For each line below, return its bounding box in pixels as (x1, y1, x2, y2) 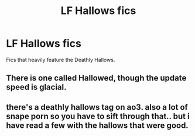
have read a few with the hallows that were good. (6, 120, 189, 130)
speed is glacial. (6, 82, 67, 92)
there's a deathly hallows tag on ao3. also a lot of (6, 102, 189, 112)
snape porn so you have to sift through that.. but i (6, 111, 190, 121)
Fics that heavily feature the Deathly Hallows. (6, 56, 115, 63)
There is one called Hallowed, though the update (6, 73, 187, 83)
